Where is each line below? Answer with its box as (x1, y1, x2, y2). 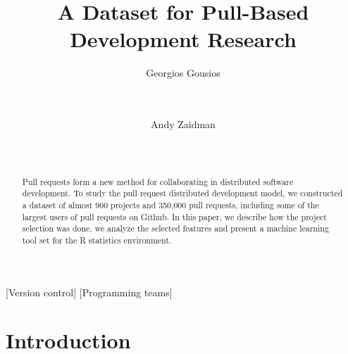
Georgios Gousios (146, 65, 220, 80)
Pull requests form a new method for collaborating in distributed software (22, 175, 294, 187)
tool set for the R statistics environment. (22, 234, 172, 246)
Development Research (70, 25, 297, 53)
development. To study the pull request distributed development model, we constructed (22, 187, 343, 199)
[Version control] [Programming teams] (6, 284, 173, 299)
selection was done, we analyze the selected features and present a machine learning (22, 222, 329, 234)
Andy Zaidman (151, 117, 216, 132)
